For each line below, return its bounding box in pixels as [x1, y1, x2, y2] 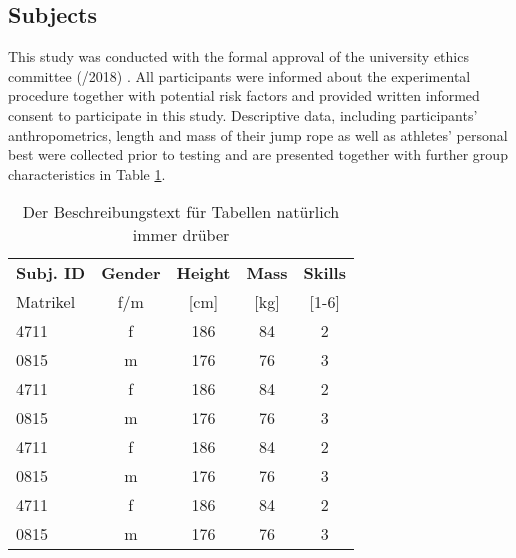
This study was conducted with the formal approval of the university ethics [8, 46, 469, 67]
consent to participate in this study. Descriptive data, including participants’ [8, 104, 478, 125]
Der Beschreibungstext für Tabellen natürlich [22, 200, 340, 224]
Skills [303, 261, 346, 285]
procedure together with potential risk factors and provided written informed [8, 85, 480, 106]
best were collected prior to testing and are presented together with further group [8, 144, 508, 165]
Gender [101, 261, 161, 285]
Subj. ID [16, 261, 86, 285]
